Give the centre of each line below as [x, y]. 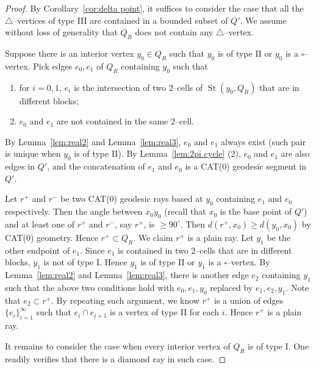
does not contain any [174, 32]
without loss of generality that [61, 32]
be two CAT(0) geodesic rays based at [132, 199]
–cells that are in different [244, 250]
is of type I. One [278, 346]
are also [295, 153]
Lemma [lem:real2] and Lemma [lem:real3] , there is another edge [127, 275]
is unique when [33, 153]
